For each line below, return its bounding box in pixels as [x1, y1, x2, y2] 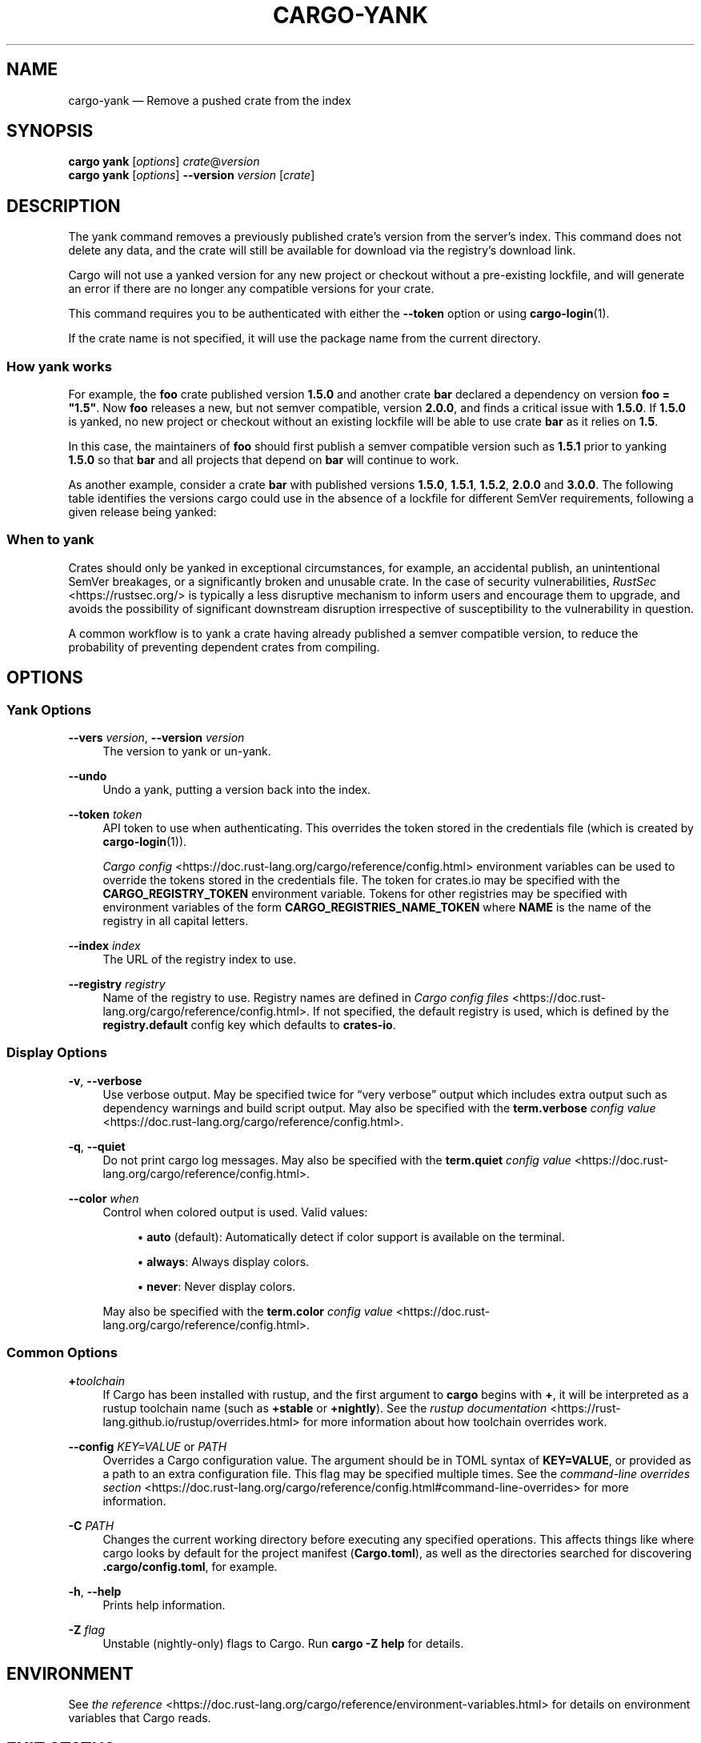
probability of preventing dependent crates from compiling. [68, 639, 380, 654]
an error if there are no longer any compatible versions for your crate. [68, 282, 435, 296]
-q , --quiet [68, 1139, 126, 1153]
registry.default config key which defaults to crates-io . [102, 1018, 396, 1032]
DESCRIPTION [6, 195, 121, 216]
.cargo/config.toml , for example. [102, 1559, 278, 1573]
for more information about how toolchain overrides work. [302, 1414, 607, 1428]
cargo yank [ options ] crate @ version [68, 154, 260, 169]
